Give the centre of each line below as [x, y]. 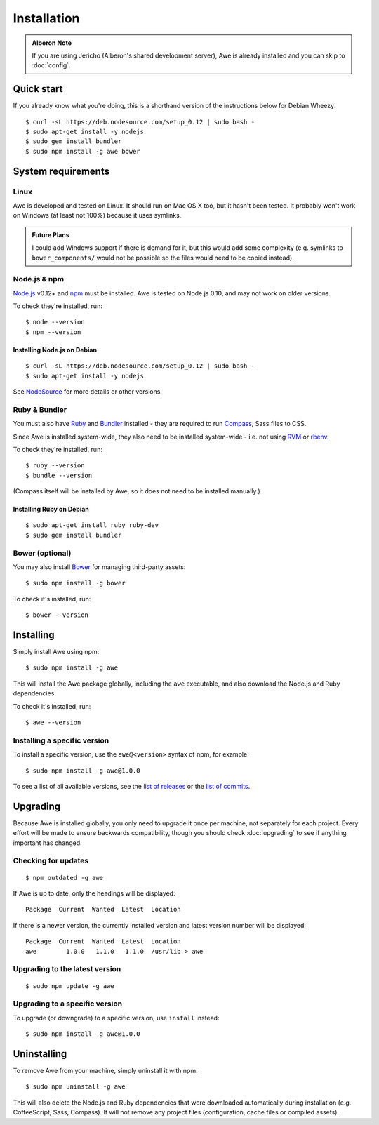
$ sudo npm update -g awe [70, 986]
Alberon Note [52, 43]
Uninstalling [40, 1054]
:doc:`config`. [51, 65]
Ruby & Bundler [40, 409]
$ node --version [55, 322]
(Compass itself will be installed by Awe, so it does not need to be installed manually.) [137, 491]
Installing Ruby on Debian [51, 510]
